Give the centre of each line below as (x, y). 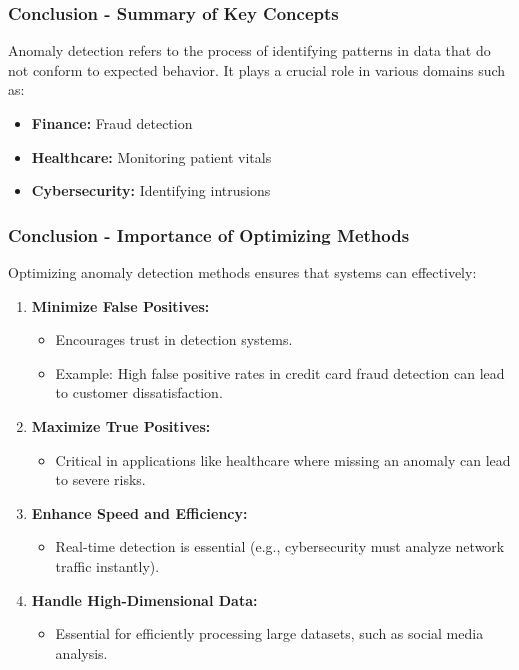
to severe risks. (100, 479)
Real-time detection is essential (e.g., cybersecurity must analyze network (280, 546)
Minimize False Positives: (120, 305)
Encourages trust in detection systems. (174, 339)
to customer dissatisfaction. (139, 392)
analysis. (81, 652)
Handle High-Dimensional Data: (144, 599)
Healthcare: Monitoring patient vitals (151, 156)
